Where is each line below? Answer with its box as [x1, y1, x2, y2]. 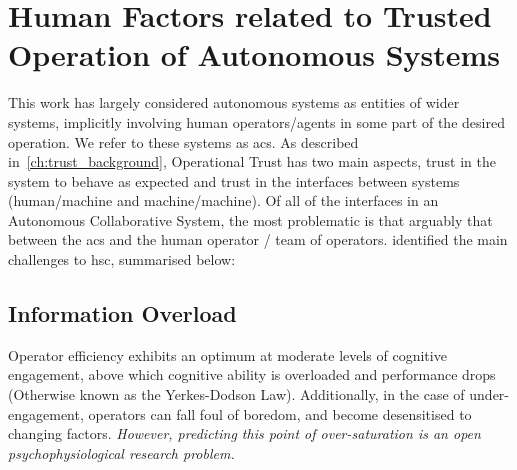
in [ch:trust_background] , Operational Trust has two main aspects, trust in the [8, 151, 497, 172]
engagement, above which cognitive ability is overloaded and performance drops [8, 364, 496, 385]
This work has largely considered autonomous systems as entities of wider [8, 92, 460, 113]
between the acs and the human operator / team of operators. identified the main [8, 229, 508, 250]
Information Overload [8, 298, 237, 329]
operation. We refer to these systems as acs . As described [8, 131, 359, 152]
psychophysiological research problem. [8, 442, 235, 463]
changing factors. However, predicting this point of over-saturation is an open [8, 423, 481, 444]
